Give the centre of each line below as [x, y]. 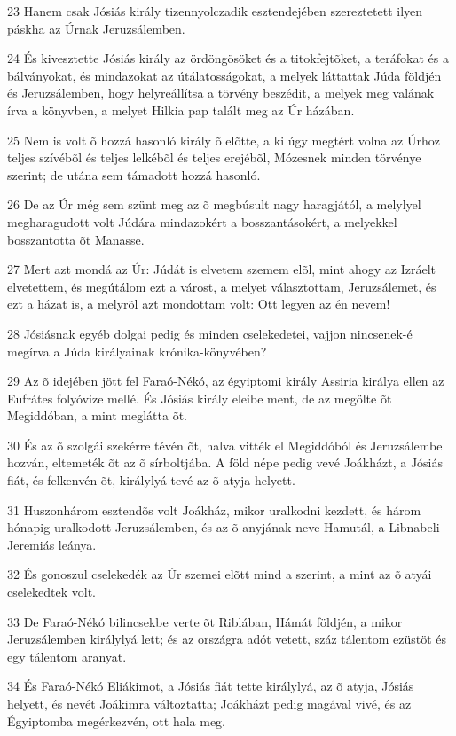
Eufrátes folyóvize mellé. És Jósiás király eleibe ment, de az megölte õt [200, 398]
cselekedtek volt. [52, 592]
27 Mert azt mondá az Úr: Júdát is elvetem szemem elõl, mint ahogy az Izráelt [221, 269]
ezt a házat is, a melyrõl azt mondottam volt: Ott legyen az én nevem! [199, 304]
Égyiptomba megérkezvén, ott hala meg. [116, 720]
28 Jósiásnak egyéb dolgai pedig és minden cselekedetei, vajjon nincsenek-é [210, 333]
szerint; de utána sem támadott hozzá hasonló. [134, 174]
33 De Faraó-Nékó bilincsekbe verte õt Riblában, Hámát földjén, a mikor [205, 621]
